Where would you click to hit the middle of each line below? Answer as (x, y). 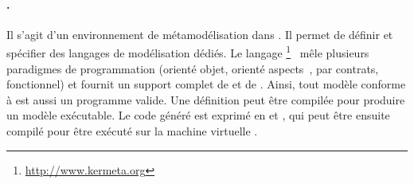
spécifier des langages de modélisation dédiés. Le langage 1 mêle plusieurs (188, 52)
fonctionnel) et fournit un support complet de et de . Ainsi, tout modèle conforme (206, 84)
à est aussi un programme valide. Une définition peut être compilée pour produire (206, 99)
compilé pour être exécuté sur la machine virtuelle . (132, 131)
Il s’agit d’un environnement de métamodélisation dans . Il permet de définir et (200, 34)
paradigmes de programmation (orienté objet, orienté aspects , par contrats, (193, 68)
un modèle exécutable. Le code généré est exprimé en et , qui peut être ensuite (198, 115)
